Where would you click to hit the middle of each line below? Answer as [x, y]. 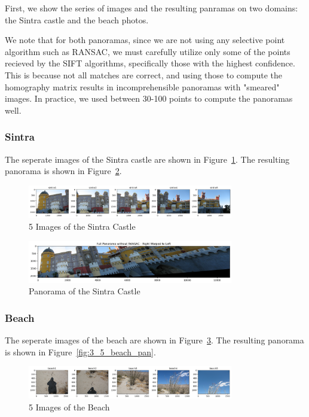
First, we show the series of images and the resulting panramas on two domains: [152, 8]
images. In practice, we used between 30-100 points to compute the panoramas [149, 98]
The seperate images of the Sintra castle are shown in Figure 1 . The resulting [147, 159]
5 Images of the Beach [69, 407]
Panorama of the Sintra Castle [85, 291]
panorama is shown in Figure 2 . [63, 171]
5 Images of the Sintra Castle [82, 226]
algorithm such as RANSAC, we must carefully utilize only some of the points [148, 51]
